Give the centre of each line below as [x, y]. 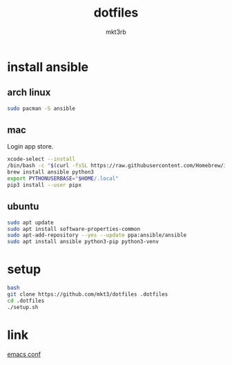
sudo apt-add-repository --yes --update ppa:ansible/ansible [97, 235]
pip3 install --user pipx [44, 185]
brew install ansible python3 [51, 172]
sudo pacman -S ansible [41, 109]
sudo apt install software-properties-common [74, 229]
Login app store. [30, 147]
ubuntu [23, 206]
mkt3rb [116, 32]
